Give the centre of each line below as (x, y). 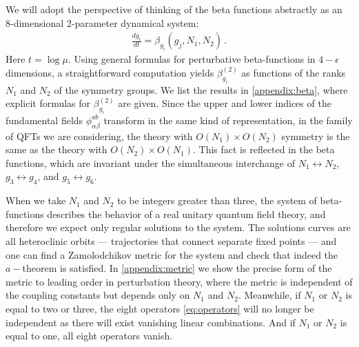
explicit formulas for (48, 103)
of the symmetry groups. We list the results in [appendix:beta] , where (201, 89)
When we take (36, 200)
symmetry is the (316, 136)
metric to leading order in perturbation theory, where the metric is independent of (179, 281)
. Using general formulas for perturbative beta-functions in (192, 59)
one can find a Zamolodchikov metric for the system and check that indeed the (172, 254)
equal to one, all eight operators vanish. (89, 336)
